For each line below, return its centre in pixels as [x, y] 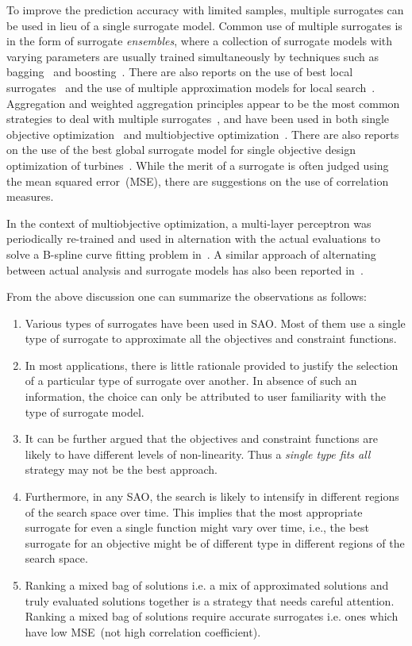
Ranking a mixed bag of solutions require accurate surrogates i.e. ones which [212, 616]
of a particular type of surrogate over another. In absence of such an [191, 381]
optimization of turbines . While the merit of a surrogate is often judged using [198, 165]
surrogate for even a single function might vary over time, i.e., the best [197, 527]
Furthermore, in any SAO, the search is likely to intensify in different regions [212, 496]
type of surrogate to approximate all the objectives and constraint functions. [211, 338]
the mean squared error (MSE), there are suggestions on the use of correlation [198, 181]
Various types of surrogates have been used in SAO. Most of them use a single [215, 323]
